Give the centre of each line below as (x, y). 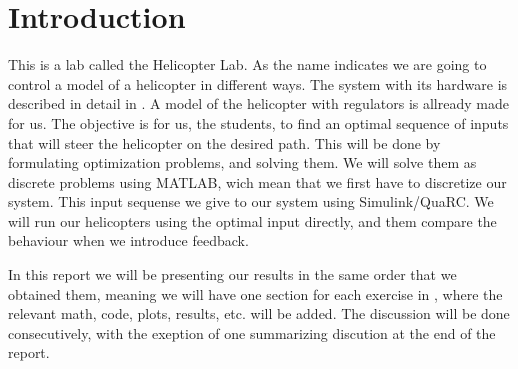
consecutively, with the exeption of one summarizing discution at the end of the (252, 332)
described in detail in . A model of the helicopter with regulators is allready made (258, 103)
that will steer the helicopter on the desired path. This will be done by (224, 142)
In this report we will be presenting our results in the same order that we (232, 274)
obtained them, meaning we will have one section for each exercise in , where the (255, 293)
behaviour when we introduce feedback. (128, 240)
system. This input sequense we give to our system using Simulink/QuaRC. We (251, 201)
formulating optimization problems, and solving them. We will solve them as (242, 162)
